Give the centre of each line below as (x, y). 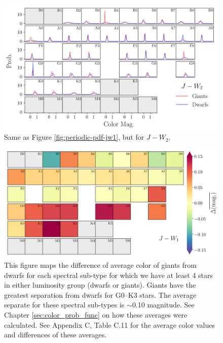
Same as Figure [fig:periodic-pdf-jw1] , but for (74, 137)
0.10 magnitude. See (163, 305)
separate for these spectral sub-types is (64, 305)
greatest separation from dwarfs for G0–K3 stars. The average (100, 294)
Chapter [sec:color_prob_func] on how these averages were (96, 315)
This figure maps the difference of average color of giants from (100, 265)
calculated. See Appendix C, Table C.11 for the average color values (109, 324)
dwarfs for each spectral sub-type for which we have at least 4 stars (109, 275)
